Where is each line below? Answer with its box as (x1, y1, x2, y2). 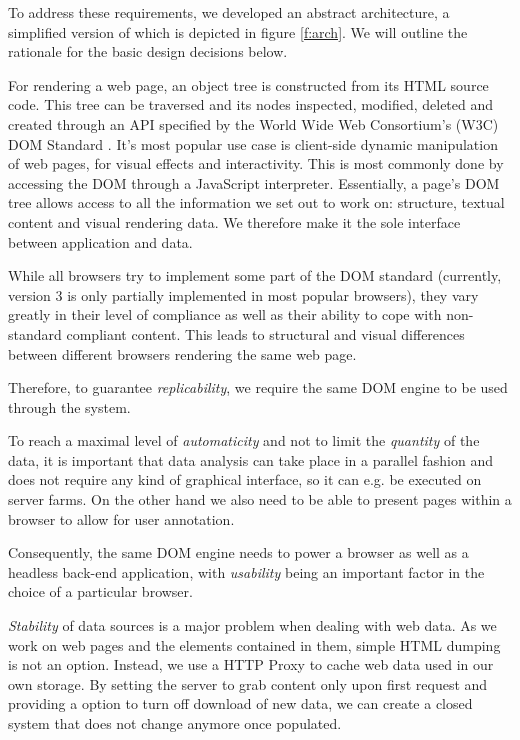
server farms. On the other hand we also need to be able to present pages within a (8, 489, 512, 510)
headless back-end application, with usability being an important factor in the (8, 561, 485, 582)
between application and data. (8, 231, 193, 252)
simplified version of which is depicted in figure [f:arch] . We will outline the (8, 21, 468, 42)
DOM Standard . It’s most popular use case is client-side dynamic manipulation (8, 133, 498, 154)
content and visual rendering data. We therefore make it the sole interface (8, 211, 461, 232)
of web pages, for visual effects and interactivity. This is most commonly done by (8, 153, 504, 174)
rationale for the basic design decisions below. (8, 41, 288, 62)
